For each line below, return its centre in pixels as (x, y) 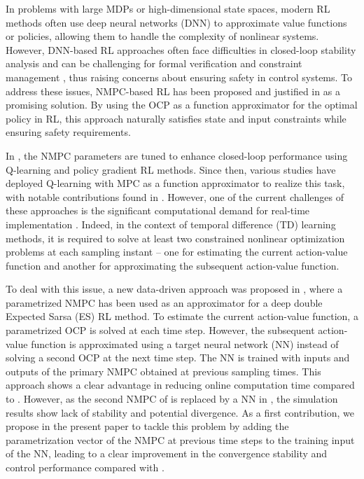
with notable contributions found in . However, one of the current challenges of (175, 196)
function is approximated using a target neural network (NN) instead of (185, 343)
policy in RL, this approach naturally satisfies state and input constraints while (176, 118)
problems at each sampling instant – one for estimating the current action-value (177, 252)
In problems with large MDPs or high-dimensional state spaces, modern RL (168, 8)
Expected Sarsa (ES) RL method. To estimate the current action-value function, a (182, 316)
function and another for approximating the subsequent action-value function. (173, 265)
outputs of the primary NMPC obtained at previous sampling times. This (163, 371)
